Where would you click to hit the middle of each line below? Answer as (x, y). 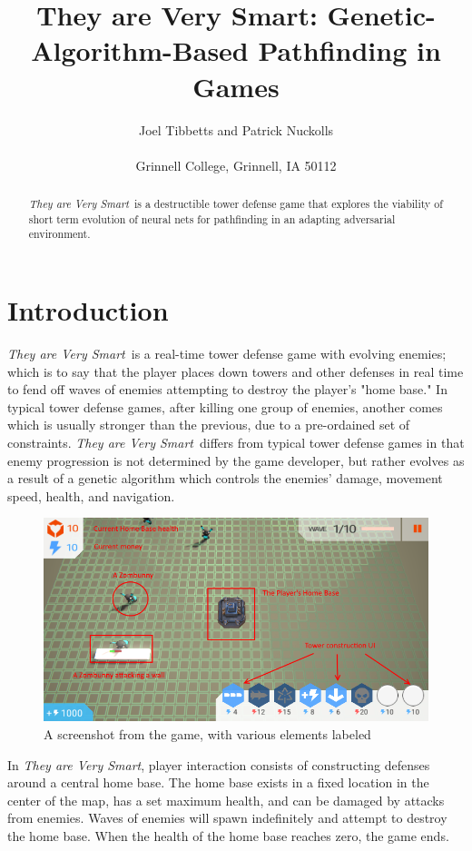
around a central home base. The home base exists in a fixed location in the (218, 782)
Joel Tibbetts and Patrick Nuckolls (236, 129)
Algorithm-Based (140, 50)
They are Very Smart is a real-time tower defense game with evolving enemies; (227, 353)
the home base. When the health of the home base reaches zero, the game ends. (228, 835)
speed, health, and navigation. (91, 495)
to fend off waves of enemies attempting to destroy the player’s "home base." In (227, 389)
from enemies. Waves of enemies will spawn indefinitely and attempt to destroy (227, 818)
